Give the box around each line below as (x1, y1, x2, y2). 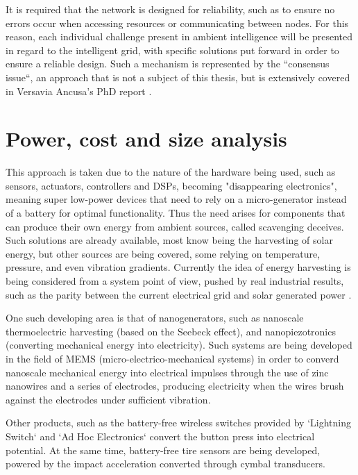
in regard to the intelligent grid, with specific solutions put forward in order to (6, 42, 339, 57)
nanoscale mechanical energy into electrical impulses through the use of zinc (6, 365, 329, 379)
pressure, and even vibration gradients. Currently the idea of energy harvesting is (6, 260, 351, 274)
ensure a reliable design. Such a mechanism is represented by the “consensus (6, 56, 330, 71)
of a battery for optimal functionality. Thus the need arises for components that (6, 206, 346, 220)
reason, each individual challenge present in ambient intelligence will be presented (6, 29, 353, 44)
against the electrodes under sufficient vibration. (6, 392, 211, 406)
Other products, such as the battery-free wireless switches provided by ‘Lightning (6, 415, 351, 430)
